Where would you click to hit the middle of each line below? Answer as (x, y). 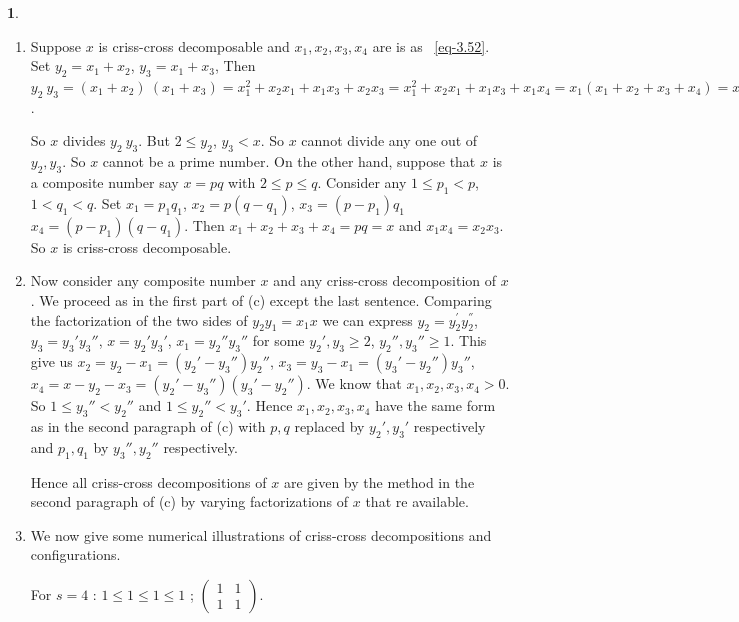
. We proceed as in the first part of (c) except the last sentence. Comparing (261, 299)
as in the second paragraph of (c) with (148, 425)
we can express (367, 319)
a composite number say (104, 181)
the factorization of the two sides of (139, 319)
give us (51, 361)
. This (468, 340)
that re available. (417, 501)
